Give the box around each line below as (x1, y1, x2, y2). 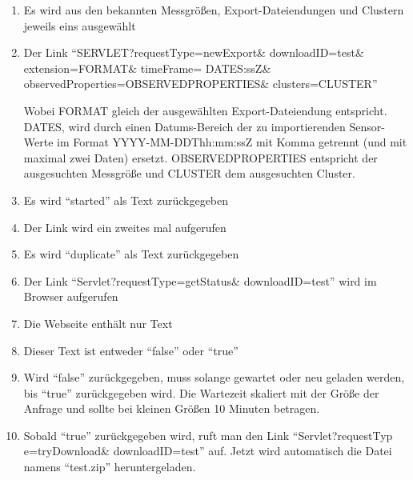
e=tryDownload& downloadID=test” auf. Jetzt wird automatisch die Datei (23, 442, 392, 459)
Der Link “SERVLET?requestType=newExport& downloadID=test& (23, 44, 364, 61)
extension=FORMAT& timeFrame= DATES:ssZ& (23, 59, 271, 76)
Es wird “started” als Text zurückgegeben (23, 191, 229, 208)
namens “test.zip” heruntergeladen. (23, 458, 196, 475)
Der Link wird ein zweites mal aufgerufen (23, 218, 227, 235)
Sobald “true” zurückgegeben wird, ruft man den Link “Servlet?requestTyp (23, 426, 393, 443)
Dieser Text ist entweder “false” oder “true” (23, 342, 239, 358)
